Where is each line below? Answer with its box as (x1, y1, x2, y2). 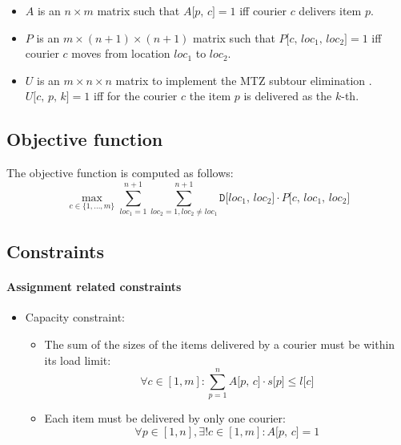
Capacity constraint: (25, 309, 125, 326)
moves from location (71, 45, 170, 62)
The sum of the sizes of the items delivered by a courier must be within (44, 336, 395, 353)
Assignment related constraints (6, 278, 182, 295)
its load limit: (44, 351, 111, 368)
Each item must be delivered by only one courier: (44, 410, 286, 427)
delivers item (299, 2, 362, 18)
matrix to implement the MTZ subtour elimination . (115, 71, 372, 88)
